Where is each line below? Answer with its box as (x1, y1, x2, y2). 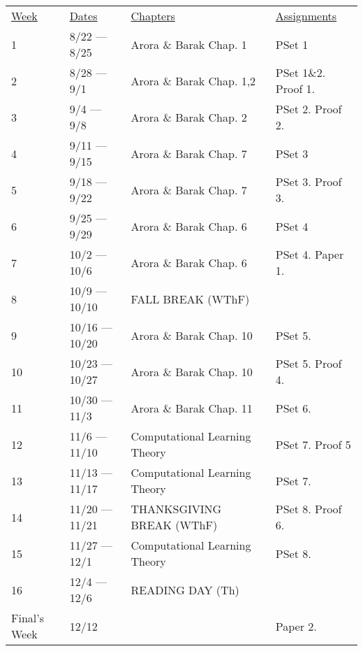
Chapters (131, 8, 175, 24)
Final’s (11, 610, 44, 626)
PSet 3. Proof (275, 173, 342, 189)
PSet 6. (275, 399, 311, 416)
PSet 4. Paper (275, 246, 344, 262)
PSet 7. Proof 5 (275, 436, 351, 452)
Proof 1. (275, 80, 316, 96)
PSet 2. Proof (275, 101, 342, 117)
